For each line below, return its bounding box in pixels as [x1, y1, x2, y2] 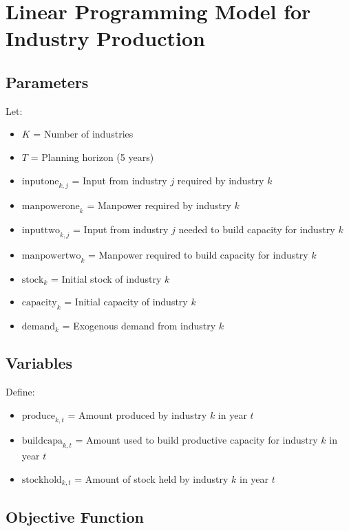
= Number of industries [33, 127, 134, 141]
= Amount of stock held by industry [74, 471, 229, 486]
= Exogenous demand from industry [62, 318, 216, 333]
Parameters [6, 71, 89, 92]
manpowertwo [21, 250, 81, 261]
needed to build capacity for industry [178, 222, 335, 237]
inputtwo [21, 226, 61, 236]
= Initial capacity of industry [64, 294, 188, 309]
